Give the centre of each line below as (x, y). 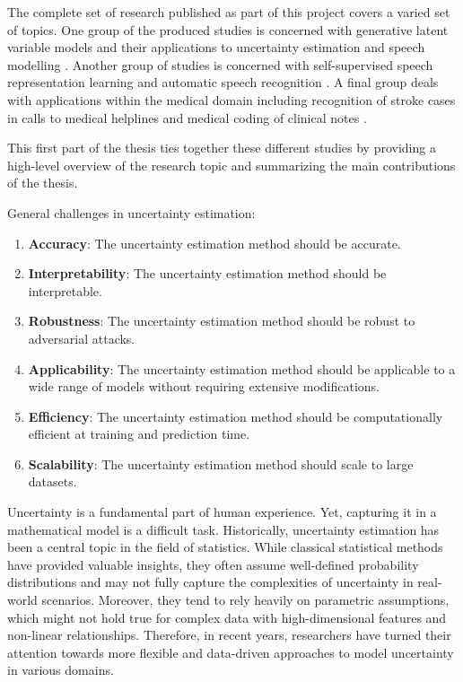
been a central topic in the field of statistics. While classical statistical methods (225, 547)
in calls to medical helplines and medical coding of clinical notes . (187, 117)
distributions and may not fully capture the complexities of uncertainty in (210, 582)
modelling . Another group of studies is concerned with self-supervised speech (220, 64)
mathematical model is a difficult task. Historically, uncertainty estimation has (223, 529)
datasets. (52, 481)
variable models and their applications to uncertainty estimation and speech (216, 47)
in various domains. (61, 670)
